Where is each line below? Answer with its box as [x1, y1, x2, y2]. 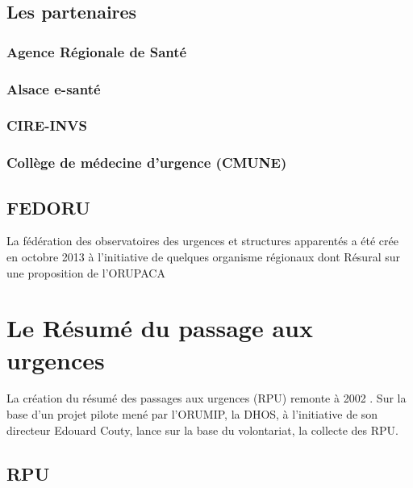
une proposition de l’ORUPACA [6, 264, 165, 281]
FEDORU [6, 194, 90, 219]
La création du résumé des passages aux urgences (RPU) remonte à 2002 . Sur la [6, 390, 407, 407]
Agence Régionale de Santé [6, 41, 187, 61]
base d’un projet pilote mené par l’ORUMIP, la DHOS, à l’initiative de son [6, 406, 378, 423]
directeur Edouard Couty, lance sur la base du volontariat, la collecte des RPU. [6, 421, 398, 438]
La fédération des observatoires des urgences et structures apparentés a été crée [6, 232, 398, 249]
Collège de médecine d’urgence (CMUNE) [6, 152, 287, 173]
